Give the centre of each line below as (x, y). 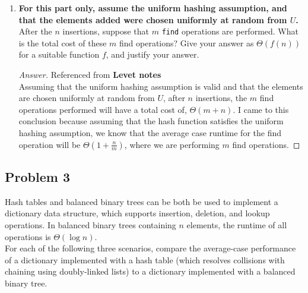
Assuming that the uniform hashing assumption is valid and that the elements (161, 86)
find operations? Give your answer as (187, 42)
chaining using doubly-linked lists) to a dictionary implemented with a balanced (150, 271)
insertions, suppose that (106, 31)
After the (35, 31)
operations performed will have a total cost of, (103, 109)
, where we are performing (172, 144)
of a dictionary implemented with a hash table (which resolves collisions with (145, 259)
